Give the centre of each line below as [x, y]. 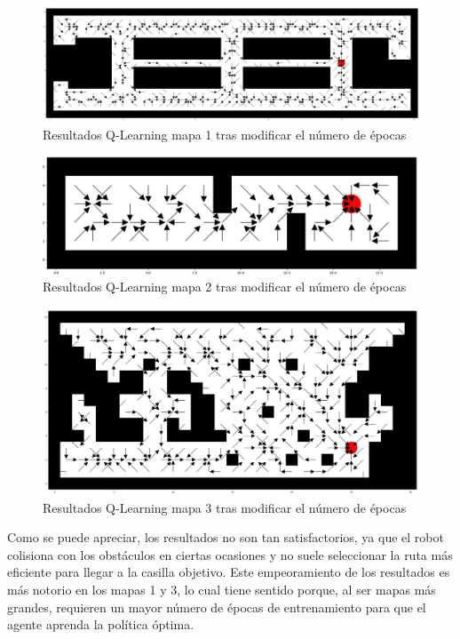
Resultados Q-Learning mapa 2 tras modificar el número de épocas [225, 287]
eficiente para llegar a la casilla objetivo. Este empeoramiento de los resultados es [229, 572]
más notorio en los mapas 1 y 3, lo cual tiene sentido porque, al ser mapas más [222, 589]
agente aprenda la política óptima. [101, 624]
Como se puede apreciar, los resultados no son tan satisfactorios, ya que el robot [226, 537]
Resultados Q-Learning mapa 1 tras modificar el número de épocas [225, 134]
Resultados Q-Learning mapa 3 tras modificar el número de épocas [225, 507]
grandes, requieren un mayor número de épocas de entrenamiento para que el [217, 607]
